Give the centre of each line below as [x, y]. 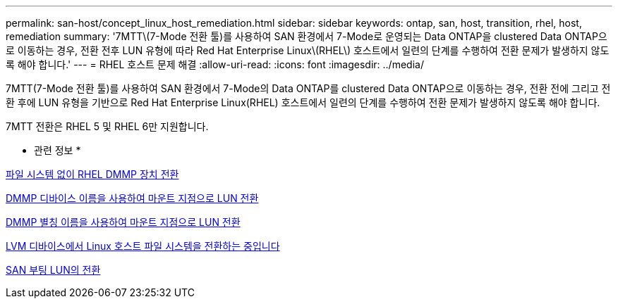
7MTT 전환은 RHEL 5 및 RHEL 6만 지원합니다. [107, 126]
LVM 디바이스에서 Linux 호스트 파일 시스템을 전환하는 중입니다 [143, 246]
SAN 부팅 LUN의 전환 [53, 270]
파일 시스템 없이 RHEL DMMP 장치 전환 [92, 174]
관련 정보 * [57, 150]
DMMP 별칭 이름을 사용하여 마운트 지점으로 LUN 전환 [123, 222]
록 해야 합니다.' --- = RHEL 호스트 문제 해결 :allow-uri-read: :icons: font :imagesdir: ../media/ [215, 64]
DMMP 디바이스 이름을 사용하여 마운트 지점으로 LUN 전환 [132, 198]
